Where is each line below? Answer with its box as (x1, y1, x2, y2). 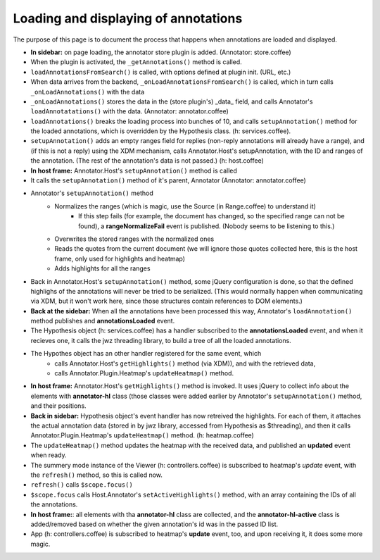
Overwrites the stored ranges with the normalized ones (54, 235, 215, 243)
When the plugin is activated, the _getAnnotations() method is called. (30, 58, 242, 66)
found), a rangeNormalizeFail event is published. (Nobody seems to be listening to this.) (78, 222, 335, 230)
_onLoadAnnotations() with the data (30, 87, 145, 96)
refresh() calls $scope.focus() (30, 480, 133, 489)
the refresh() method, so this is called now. (30, 471, 163, 479)
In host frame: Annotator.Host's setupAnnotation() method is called (30, 166, 237, 175)
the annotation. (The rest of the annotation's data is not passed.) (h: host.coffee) (30, 156, 264, 165)
